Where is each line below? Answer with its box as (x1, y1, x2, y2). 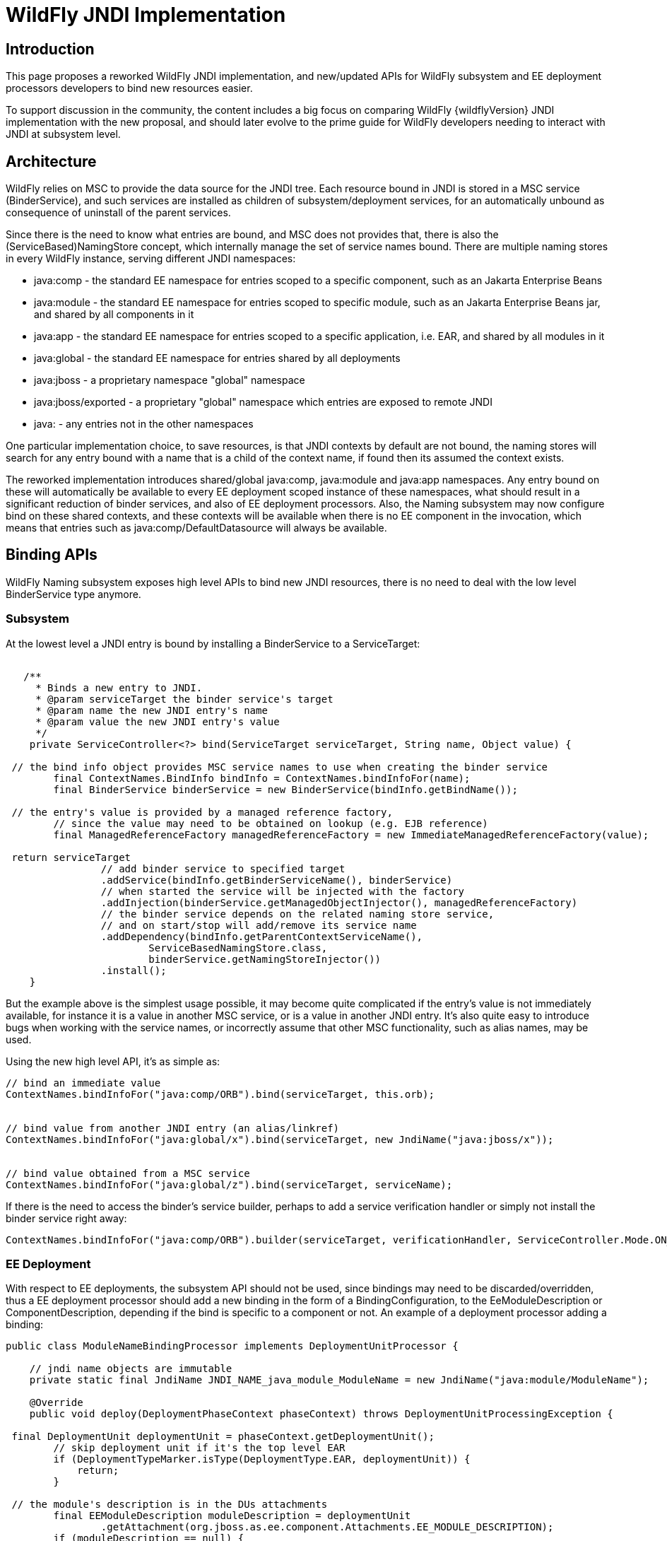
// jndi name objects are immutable (29, 1363, 232, 1375)
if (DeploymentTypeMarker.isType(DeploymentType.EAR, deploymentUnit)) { (53, 1453, 471, 1465)
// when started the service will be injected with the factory (100, 885, 465, 897)
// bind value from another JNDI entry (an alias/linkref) (6, 1122, 340, 1134)
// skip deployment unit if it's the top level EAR (53, 1442, 346, 1454)
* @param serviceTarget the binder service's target (35, 693, 333, 705)
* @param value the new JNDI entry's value (35, 715, 280, 727)
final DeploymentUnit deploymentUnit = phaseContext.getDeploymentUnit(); (11, 1431, 435, 1443)
